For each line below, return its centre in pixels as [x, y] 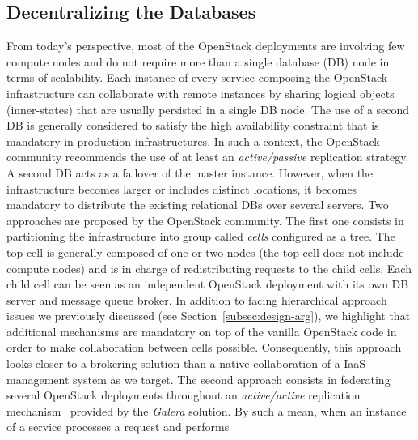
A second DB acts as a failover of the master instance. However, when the [190, 172]
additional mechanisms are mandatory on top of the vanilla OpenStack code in [202, 331]
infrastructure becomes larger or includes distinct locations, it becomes [182, 188]
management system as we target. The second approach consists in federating [198, 379]
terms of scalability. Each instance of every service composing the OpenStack [197, 77]
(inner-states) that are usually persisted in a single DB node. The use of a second [208, 109]
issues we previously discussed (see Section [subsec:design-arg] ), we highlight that [209, 316]
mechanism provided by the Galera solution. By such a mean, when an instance [207, 410]
